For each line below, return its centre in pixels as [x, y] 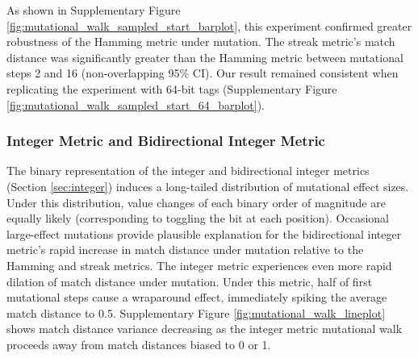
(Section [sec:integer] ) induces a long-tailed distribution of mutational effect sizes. [208, 186]
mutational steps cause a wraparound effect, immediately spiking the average [197, 297]
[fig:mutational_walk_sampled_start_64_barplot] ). [136, 104]
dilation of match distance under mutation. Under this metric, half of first [190, 281]
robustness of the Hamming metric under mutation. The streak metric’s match [201, 42]
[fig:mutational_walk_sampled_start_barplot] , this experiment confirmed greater [209, 25]
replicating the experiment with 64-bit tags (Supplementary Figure [172, 88]
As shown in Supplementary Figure [94, 10]
